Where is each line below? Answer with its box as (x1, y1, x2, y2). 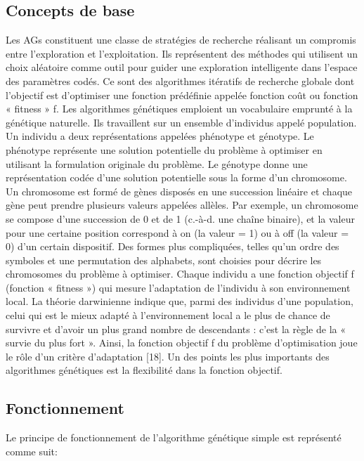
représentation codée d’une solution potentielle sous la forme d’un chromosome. (6, 170, 347, 185)
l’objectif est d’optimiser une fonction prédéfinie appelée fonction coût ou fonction (6, 87, 358, 102)
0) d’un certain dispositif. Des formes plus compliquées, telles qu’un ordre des (6, 239, 339, 254)
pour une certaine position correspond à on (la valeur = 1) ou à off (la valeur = (6, 225, 349, 240)
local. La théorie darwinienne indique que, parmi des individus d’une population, (6, 294, 353, 309)
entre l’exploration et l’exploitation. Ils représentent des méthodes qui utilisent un (6, 46, 358, 60)
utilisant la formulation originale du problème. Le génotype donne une (6, 156, 308, 171)
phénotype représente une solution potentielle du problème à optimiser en (6, 142, 323, 157)
